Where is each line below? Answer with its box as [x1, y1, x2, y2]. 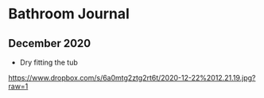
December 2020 [8, 37, 91, 50]
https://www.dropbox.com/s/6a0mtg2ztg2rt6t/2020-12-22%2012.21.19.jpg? [8, 73, 256, 82]
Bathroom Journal [8, 5, 130, 23]
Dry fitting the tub [19, 57, 78, 67]
